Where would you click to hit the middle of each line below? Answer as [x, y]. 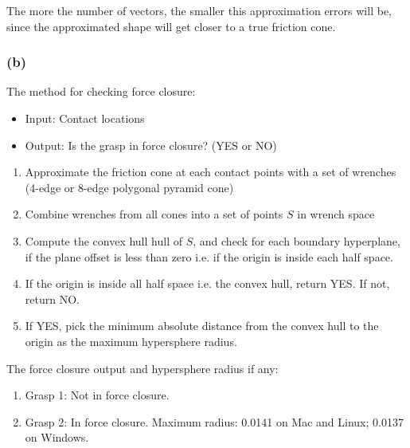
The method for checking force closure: [101, 91]
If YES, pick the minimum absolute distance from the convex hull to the [202, 326]
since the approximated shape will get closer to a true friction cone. [171, 26]
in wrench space [336, 214]
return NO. [52, 299]
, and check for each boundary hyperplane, [297, 240]
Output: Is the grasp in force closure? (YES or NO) [151, 145]
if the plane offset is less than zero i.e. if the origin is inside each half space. [209, 256]
